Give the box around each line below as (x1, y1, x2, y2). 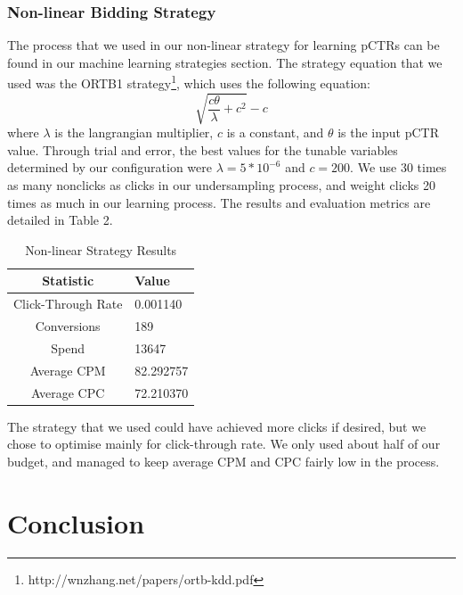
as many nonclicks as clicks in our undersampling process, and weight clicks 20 (7, 175, 435, 194)
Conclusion (7, 504, 145, 541)
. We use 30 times (350, 158, 447, 177)
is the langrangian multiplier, (54, 123, 214, 142)
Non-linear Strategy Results (25, 240, 177, 259)
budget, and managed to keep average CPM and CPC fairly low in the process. (7, 451, 440, 470)
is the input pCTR (337, 123, 440, 142)
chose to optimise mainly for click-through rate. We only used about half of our (7, 434, 441, 453)
